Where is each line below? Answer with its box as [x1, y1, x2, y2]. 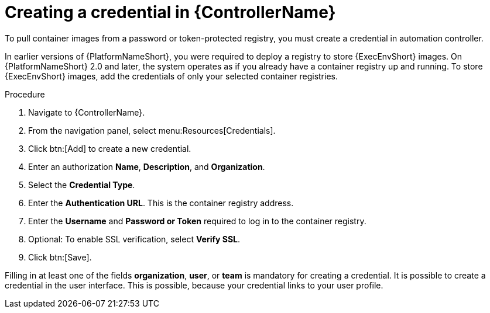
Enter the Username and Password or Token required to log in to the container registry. [28, 215, 366, 226]
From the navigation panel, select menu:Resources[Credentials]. [28, 125, 276, 135]
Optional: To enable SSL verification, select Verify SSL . [28, 234, 241, 244]
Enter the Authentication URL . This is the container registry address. [28, 197, 294, 208]
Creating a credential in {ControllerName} [5, 2, 336, 22]
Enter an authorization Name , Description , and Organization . [28, 161, 265, 172]
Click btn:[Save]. [28, 252, 92, 262]
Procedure [5, 89, 45, 99]
